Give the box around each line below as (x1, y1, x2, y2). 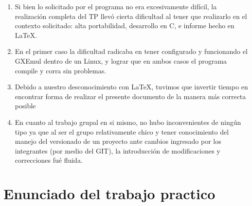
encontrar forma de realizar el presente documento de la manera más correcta (15, 91, 246, 101)
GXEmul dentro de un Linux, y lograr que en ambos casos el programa (15, 55, 227, 66)
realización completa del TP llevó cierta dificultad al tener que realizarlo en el (15, 11, 247, 21)
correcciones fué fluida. (15, 155, 83, 165)
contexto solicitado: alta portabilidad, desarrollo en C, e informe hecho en (15, 20, 234, 31)
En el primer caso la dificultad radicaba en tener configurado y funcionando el (15, 46, 248, 56)
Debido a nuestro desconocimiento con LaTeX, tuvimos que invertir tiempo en (15, 82, 248, 92)
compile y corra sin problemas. (15, 65, 107, 75)
